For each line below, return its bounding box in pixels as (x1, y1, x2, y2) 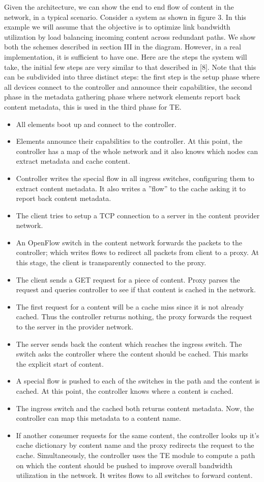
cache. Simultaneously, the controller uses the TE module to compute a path (16, 449, 255, 460)
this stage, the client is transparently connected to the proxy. (16, 257, 207, 268)
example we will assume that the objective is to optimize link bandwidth (4, 21, 230, 32)
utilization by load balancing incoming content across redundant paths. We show (4, 31, 256, 42)
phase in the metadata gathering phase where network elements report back (4, 91, 241, 102)
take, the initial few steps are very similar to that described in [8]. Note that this (4, 61, 256, 72)
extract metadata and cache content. (16, 156, 130, 166)
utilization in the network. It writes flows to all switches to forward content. (16, 470, 253, 480)
